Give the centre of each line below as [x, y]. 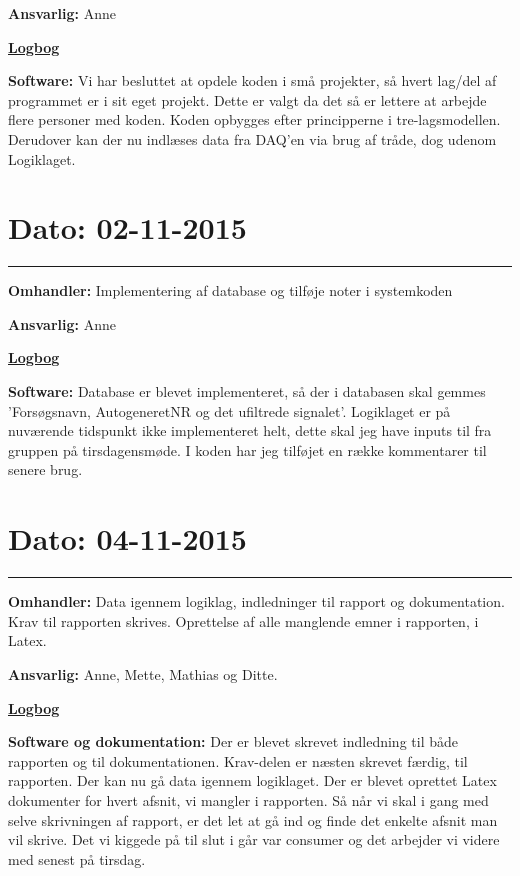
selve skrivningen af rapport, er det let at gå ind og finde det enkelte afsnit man [253, 819]
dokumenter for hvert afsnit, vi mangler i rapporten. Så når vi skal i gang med [248, 799]
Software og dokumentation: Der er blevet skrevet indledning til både [233, 741]
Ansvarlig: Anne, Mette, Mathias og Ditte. [143, 673]
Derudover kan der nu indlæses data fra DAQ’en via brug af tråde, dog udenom [252, 138]
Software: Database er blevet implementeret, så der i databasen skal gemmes [247, 391]
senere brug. [45, 469]
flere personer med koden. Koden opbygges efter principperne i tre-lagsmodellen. [254, 119]
